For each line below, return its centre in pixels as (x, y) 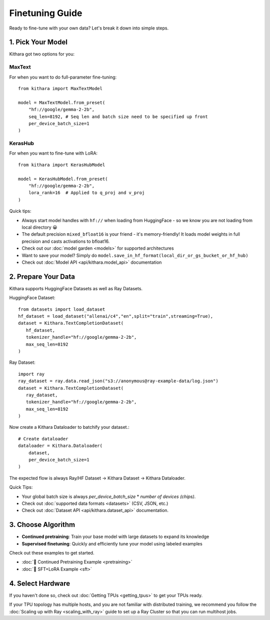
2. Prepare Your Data (42, 276)
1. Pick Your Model (38, 42)
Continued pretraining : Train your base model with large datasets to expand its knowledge (115, 537)
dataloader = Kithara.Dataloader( (60, 446)
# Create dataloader (43, 439)
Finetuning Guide (46, 13)
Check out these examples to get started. (52, 553)
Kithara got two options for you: (42, 54)
